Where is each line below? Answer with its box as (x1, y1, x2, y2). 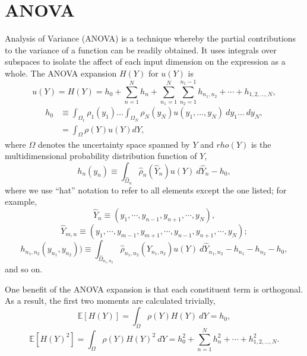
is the (251, 138, 271, 150)
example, (5, 195, 37, 208)
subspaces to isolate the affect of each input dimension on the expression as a (5, 55, 286, 68)
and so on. (5, 263, 43, 275)
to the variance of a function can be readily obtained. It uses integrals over (5, 43, 277, 56)
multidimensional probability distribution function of (5, 150, 197, 162)
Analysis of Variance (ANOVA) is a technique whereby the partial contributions (5, 32, 296, 44)
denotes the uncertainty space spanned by (37, 138, 190, 150)
